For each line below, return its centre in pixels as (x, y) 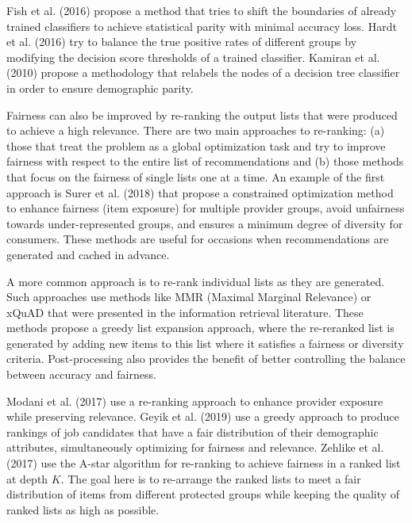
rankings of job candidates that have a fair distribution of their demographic (193, 431)
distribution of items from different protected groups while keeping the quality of (203, 494)
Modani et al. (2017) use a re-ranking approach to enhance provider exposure (195, 401)
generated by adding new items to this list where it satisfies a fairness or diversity (205, 343)
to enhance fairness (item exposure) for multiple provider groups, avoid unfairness (206, 208)
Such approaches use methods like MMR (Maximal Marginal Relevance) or (189, 297)
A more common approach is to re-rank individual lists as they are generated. (196, 281)
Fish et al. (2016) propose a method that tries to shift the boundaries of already (202, 10)
